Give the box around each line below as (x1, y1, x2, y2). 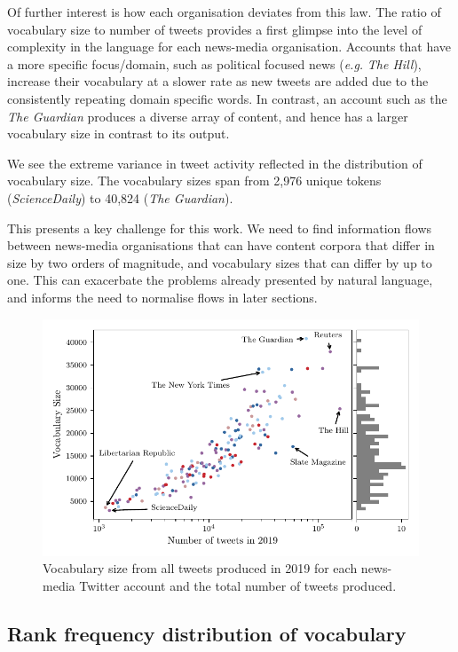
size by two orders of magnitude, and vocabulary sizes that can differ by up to (7, 253, 432, 271)
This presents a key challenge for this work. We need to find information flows (7, 218, 432, 237)
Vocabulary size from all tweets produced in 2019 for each (43, 559, 358, 577)
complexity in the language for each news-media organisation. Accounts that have (7, 37, 452, 56)
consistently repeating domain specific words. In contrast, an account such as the (7, 89, 447, 107)
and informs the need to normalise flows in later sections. (7, 287, 318, 306)
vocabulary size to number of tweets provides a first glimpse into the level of (7, 20, 422, 38)
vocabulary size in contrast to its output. (7, 124, 230, 143)
